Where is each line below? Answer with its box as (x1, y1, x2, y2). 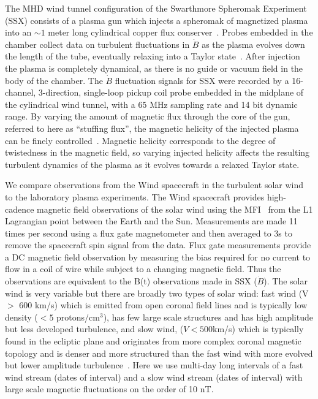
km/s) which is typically (213, 322, 304, 335)
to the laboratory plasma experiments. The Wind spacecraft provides (5, 190, 265, 203)
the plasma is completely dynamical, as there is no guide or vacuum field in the (5, 61, 303, 74)
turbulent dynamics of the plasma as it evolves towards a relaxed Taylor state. (5, 158, 300, 170)
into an (5, 26, 32, 39)
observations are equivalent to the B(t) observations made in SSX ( (5, 275, 257, 287)
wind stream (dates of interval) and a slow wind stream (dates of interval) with (5, 370, 303, 383)
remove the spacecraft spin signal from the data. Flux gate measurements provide (5, 238, 311, 251)
